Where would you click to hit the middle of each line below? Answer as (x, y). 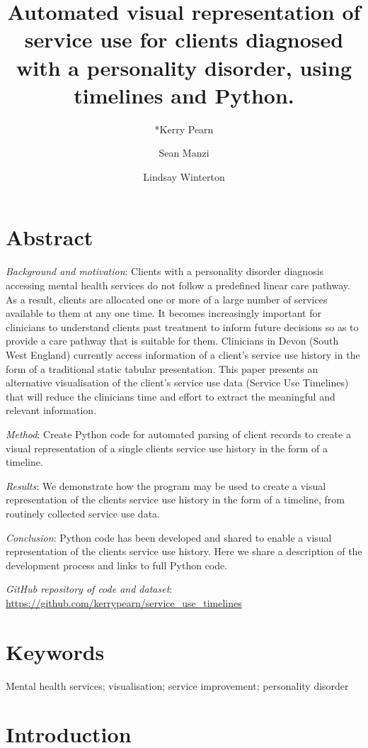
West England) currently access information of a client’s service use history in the (183, 354)
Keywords (55, 651)
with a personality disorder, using (184, 67)
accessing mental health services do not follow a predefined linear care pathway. (178, 285)
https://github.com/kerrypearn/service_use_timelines (124, 602)
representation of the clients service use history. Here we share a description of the (184, 551)
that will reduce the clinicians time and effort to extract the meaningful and (171, 396)
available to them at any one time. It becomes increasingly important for (163, 313)
